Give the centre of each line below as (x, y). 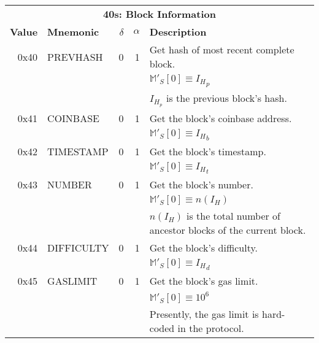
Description (178, 32)
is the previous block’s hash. (227, 98)
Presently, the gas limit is (204, 314)
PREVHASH (75, 56)
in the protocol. (211, 328)
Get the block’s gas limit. (204, 281)
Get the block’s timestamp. (208, 151)
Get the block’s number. (201, 185)
